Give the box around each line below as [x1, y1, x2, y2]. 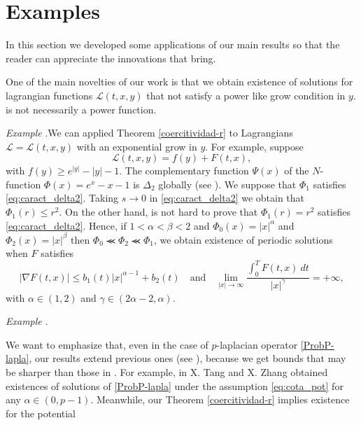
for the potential [6, 405, 76, 420]
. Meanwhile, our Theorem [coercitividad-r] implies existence [90, 392, 350, 407]
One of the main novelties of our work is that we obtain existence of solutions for [6, 74, 353, 89]
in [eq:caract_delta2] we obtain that [149, 190, 305, 205]
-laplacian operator [216, 337, 298, 351]
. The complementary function [119, 163, 249, 178]
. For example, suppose [205, 139, 304, 153]
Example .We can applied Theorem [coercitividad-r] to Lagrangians [6, 125, 293, 140]
